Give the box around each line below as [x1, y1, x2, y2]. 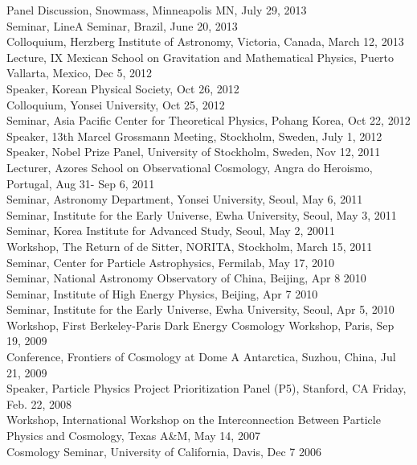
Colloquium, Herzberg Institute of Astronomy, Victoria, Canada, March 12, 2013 [6, 33, 404, 50]
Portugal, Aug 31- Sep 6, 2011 [6, 175, 155, 191]
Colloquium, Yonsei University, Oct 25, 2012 [6, 96, 225, 113]
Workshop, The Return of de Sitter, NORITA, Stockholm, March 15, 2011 [6, 237, 373, 254]
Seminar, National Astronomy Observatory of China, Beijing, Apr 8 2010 [6, 270, 366, 286]
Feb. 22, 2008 [6, 395, 72, 412]
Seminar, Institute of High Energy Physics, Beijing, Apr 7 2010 [6, 285, 318, 302]
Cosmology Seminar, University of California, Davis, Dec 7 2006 [6, 442, 321, 459]
